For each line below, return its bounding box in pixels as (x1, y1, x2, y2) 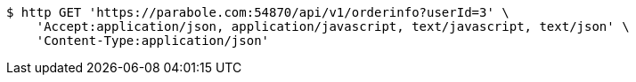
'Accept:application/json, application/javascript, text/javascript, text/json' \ (36, 19, 630, 34)
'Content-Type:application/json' (36, 34, 270, 48)
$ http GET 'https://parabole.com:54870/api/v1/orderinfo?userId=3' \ (6, 5, 510, 19)
